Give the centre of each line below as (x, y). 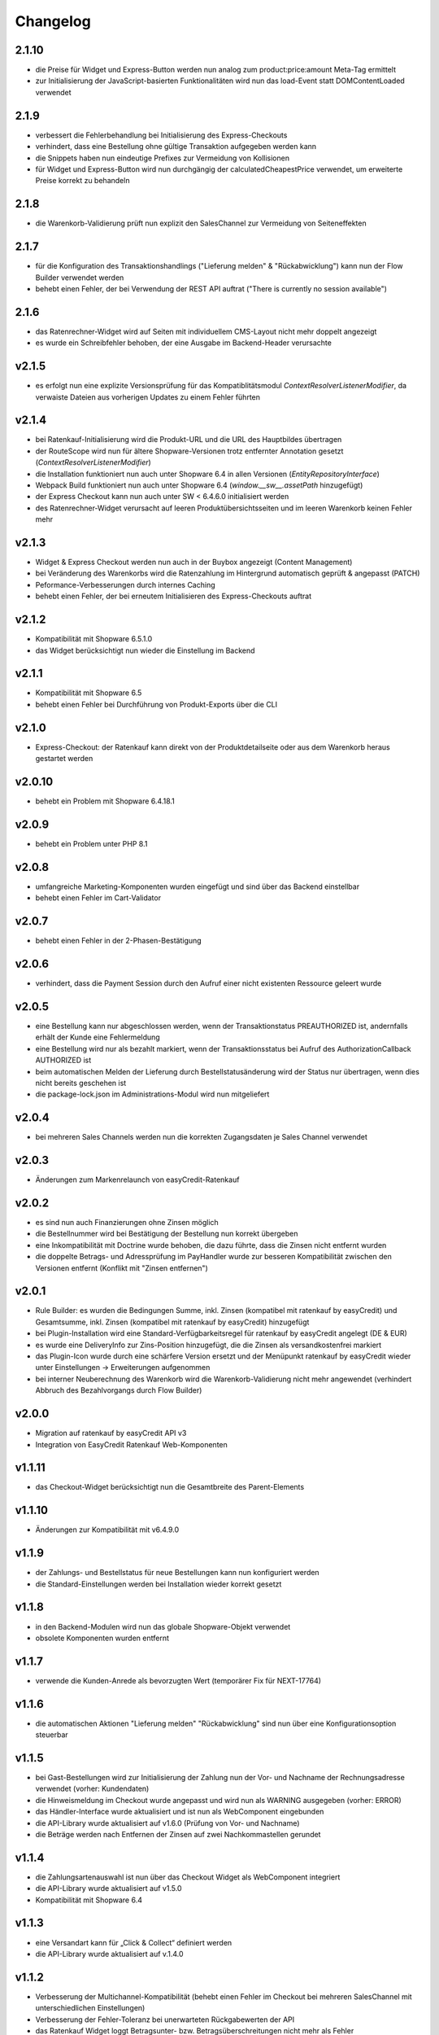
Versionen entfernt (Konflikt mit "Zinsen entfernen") (122, 1268)
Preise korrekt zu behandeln (83, 181)
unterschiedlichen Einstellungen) (90, 2008)
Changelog (53, 21)
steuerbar (52, 1735)
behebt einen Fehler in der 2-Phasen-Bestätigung (119, 941)
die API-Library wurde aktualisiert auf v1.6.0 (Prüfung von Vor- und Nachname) (167, 1823)
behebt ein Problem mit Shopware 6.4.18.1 (105, 801)
